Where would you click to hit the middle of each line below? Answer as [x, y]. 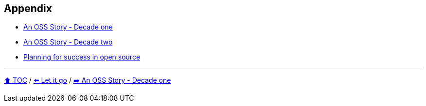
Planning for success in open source [82, 57]
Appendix [28, 8]
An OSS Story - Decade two [68, 42]
